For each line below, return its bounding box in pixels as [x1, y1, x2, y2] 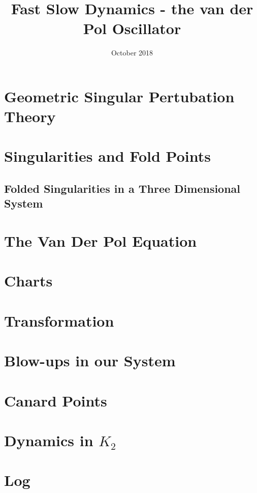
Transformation [4, 310, 114, 331]
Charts [4, 270, 53, 291]
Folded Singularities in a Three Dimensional [4, 181, 241, 196]
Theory [4, 106, 56, 127]
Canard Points [4, 390, 107, 411]
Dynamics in [4, 429, 93, 450]
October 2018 [111, 47, 153, 58]
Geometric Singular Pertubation [4, 85, 235, 106]
